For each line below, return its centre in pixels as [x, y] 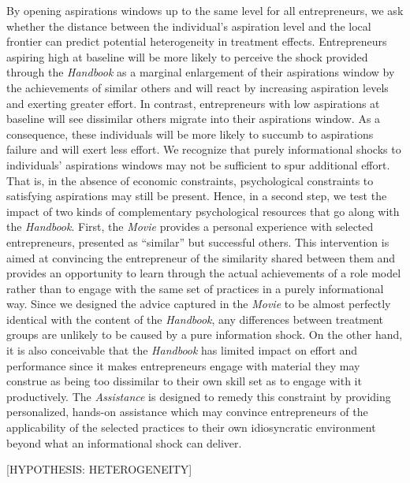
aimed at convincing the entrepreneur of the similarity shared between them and [201, 257]
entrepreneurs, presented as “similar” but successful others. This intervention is [198, 241]
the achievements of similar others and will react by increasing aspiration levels [198, 87]
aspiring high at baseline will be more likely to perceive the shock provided [187, 56]
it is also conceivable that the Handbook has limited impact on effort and [182, 350]
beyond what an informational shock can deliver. [124, 442]
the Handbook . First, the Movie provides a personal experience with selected [190, 227]
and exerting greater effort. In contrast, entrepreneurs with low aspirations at [193, 103]
